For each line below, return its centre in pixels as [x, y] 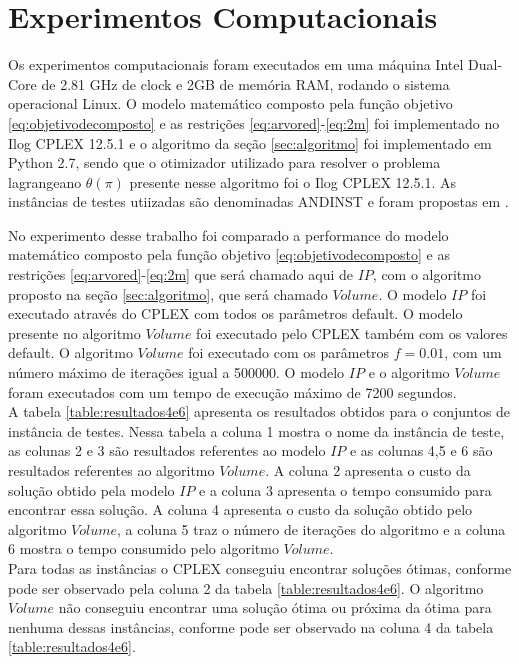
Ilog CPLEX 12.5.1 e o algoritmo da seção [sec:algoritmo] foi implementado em [250, 142]
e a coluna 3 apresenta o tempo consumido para [345, 489]
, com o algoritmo [426, 274]
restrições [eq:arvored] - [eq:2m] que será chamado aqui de [180, 274]
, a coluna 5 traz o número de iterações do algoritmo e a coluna [311, 528]
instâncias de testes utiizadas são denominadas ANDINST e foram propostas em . [258, 201]
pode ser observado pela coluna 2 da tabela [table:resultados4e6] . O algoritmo [246, 587]
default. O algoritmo [70, 352]
